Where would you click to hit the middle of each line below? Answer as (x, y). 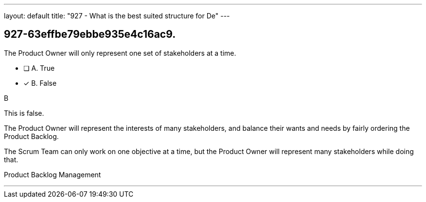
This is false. (24, 113)
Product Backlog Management (53, 174)
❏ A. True (39, 68)
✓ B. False (40, 83)
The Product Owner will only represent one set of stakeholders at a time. (120, 53)
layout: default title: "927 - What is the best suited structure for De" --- (117, 16)
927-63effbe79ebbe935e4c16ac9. (90, 34)
